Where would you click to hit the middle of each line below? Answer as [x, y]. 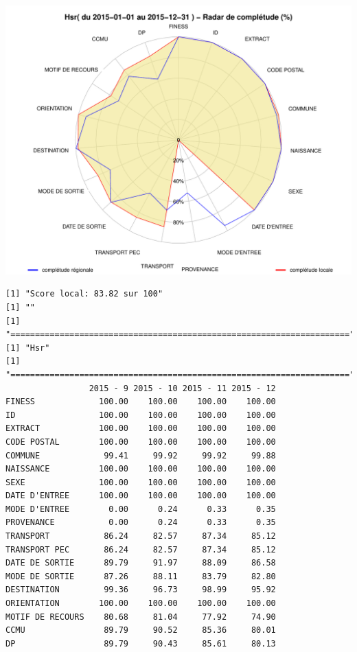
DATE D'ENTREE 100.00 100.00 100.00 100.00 [141, 496]
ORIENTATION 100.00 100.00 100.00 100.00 [141, 604]
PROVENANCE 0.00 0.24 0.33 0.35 [141, 523]
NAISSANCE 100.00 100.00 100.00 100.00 [141, 469]
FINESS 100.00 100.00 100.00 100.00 [141, 402]
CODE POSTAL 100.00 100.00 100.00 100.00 [141, 442]
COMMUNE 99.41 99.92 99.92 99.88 [141, 455]
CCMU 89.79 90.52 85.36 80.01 [141, 630]
